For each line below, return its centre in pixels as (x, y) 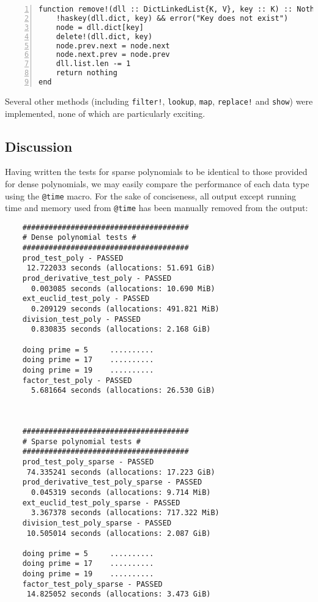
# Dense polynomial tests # (79, 238)
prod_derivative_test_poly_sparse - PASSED (112, 482)
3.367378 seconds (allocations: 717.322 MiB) (125, 513)
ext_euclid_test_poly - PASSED (86, 299)
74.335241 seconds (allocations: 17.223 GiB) (121, 472)
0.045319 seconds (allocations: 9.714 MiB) (121, 492)
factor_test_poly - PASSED (77, 380)
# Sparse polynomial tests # (81, 441)
